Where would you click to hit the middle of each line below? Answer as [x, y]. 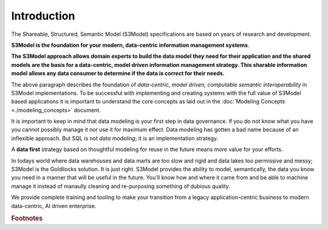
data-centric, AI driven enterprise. [54, 206]
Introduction [43, 16]
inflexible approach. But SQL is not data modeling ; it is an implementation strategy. [115, 138]
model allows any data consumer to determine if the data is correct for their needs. [118, 74]
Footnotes [27, 218]
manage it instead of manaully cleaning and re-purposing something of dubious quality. [121, 186]
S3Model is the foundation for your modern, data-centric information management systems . [130, 45]
